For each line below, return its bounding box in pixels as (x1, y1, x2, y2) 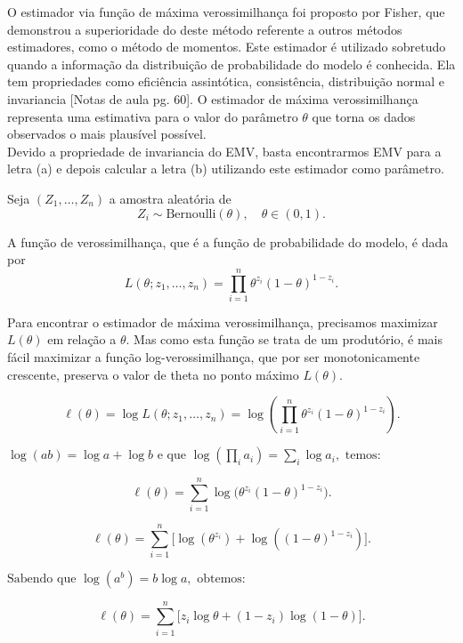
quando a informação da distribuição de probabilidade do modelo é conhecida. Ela (7, 54, 456, 73)
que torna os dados (312, 107, 416, 125)
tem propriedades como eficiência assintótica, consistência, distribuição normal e (7, 72, 444, 91)
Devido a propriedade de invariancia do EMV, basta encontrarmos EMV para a (7, 141, 442, 160)
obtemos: (197, 573, 246, 586)
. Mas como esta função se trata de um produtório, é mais (126, 330, 443, 349)
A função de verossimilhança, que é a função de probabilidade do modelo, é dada (7, 232, 449, 251)
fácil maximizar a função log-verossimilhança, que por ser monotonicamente (7, 348, 420, 366)
